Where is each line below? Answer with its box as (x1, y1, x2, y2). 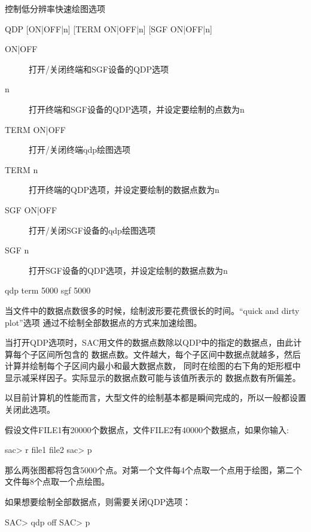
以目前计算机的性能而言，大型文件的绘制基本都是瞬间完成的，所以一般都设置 (5, 391, 306, 404)
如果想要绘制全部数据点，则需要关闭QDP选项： (5, 495, 191, 508)
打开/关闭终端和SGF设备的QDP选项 (29, 62, 169, 75)
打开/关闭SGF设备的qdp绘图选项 (29, 223, 155, 236)
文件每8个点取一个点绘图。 (5, 475, 109, 488)
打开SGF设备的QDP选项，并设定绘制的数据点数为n (29, 264, 228, 276)
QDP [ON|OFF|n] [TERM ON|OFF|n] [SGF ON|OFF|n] (5, 22, 212, 35)
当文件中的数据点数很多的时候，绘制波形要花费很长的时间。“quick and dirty (5, 304, 300, 316)
